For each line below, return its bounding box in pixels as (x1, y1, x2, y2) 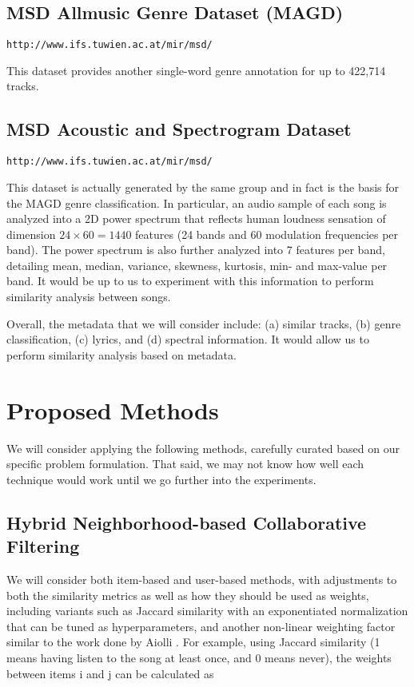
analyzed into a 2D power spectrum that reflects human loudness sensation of (6, 210, 386, 227)
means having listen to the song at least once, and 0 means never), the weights (6, 649, 392, 665)
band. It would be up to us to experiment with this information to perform (6, 272, 374, 289)
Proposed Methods (6, 393, 219, 426)
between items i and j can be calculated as (6, 665, 214, 681)
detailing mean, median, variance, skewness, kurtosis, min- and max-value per (6, 256, 388, 273)
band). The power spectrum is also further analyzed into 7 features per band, (6, 241, 385, 258)
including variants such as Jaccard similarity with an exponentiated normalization (6, 602, 408, 619)
